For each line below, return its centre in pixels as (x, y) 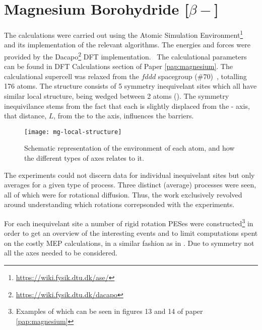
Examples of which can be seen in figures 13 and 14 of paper (109, 311)
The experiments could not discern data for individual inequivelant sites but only (129, 175)
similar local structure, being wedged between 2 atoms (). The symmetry (117, 96)
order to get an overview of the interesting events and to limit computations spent (131, 233)
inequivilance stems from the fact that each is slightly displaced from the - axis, (127, 106)
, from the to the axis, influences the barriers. (124, 116)
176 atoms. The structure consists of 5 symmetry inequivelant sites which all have (130, 86)
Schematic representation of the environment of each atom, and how (129, 148)
